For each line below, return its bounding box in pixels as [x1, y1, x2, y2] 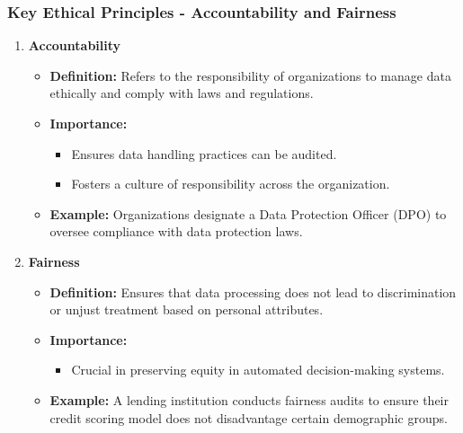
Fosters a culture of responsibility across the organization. [71, 174, 390, 193]
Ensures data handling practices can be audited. [71, 144, 337, 163]
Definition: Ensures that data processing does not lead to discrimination [49, 282, 457, 301]
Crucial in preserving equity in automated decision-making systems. [71, 360, 445, 379]
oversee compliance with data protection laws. [49, 222, 303, 241]
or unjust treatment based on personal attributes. [49, 300, 324, 319]
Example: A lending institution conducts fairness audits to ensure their [49, 390, 450, 409]
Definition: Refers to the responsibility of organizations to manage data [49, 66, 451, 84]
